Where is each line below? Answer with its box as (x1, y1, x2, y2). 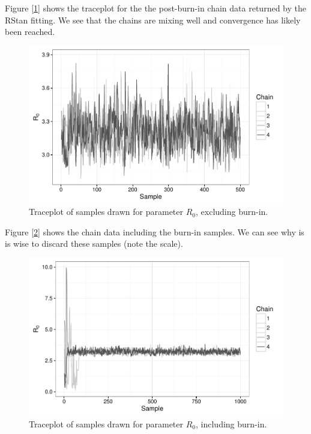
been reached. (5, 25, 55, 38)
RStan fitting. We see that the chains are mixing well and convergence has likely (5, 13, 301, 26)
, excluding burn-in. (196, 205, 268, 218)
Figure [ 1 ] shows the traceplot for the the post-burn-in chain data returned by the (5, 2, 306, 14)
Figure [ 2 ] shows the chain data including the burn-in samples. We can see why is (5, 225, 304, 238)
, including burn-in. (196, 417, 267, 430)
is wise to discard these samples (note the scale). (5, 237, 183, 250)
